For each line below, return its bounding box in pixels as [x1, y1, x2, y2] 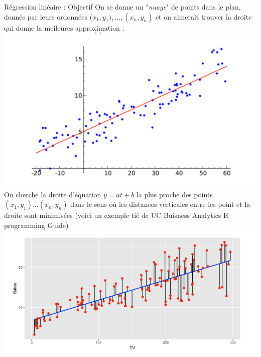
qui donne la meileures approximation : [4, 22, 124, 33]
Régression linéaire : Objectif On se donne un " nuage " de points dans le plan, [4, 2, 241, 12]
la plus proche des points [136, 189, 213, 199]
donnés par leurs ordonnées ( [4, 11, 93, 22]
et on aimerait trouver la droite [155, 11, 252, 22]
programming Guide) [4, 220, 69, 230]
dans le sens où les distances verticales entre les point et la [70, 199, 250, 209]
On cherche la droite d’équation [4, 189, 101, 199]
